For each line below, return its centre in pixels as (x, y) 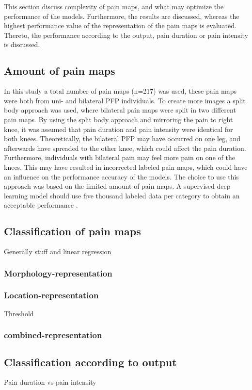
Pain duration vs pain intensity (50, 382)
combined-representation (53, 335)
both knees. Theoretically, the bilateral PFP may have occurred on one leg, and (122, 138)
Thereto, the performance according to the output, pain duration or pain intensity (126, 35)
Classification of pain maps (72, 231)
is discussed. (22, 44)
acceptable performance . (41, 205)
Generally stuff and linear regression (58, 252)
